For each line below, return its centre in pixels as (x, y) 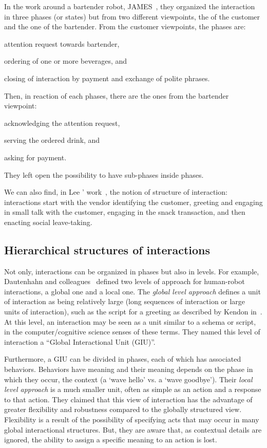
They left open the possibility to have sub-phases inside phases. (104, 174)
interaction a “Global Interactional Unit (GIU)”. (80, 341)
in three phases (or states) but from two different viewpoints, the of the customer (132, 16)
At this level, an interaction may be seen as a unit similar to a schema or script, (130, 321)
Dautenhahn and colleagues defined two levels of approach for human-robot (125, 281)
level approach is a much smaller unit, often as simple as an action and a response (133, 389)
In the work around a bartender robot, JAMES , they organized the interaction (130, 6)
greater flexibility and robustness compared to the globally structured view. (123, 409)
